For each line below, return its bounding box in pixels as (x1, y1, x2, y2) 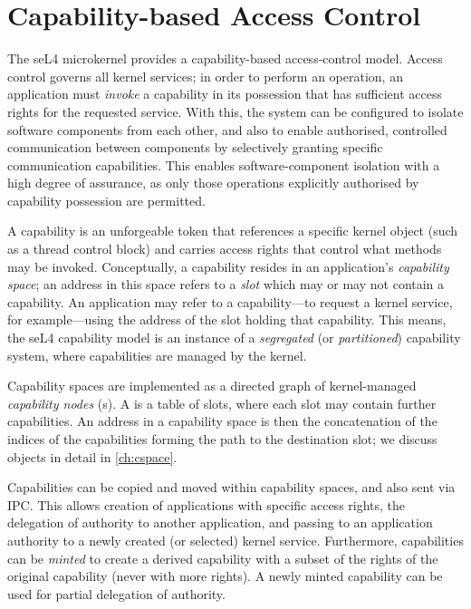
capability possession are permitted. (7, 190, 206, 209)
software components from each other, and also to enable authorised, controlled (7, 120, 447, 139)
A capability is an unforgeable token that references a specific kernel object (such (7, 221, 458, 240)
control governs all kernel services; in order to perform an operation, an (7, 66, 403, 85)
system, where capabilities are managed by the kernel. (7, 345, 307, 364)
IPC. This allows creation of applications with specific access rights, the (7, 495, 406, 514)
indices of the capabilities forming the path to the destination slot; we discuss (7, 430, 437, 448)
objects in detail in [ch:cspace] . (7, 447, 178, 466)
